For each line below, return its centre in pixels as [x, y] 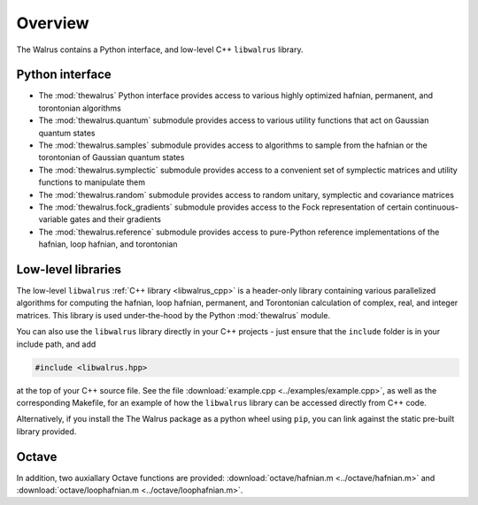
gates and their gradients [115, 219]
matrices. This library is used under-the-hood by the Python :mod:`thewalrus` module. [173, 315]
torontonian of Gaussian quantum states [112, 157]
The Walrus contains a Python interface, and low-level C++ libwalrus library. [160, 50]
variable [53, 219]
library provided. [46, 431]
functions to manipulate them [92, 182]
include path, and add [56, 344]
